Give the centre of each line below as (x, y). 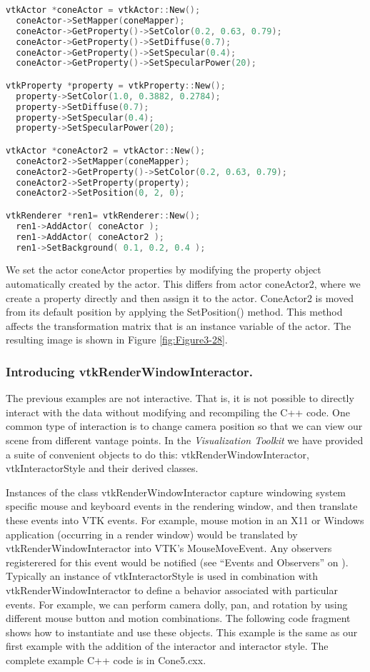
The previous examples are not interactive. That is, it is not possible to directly (180, 398)
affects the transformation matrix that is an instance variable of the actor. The (179, 325)
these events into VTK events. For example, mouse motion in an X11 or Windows (185, 520)
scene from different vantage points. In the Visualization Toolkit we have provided (185, 440)
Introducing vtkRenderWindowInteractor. (129, 371)
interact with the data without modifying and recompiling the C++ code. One (178, 412)
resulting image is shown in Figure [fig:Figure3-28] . (117, 340)
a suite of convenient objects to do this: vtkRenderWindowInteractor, (157, 454)
